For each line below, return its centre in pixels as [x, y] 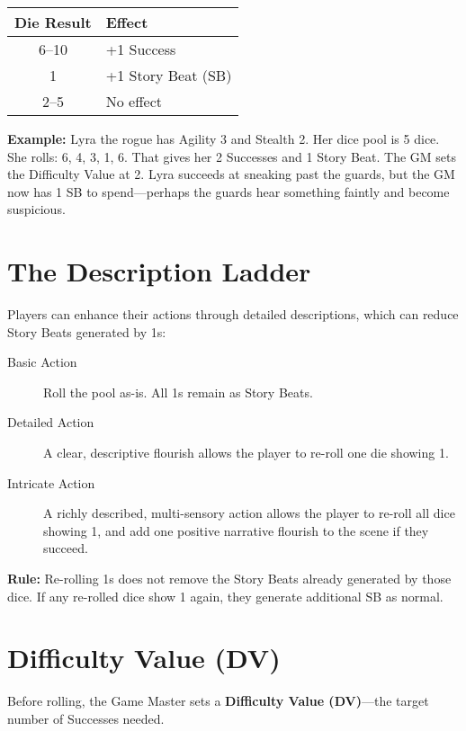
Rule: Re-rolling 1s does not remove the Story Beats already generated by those [229, 579]
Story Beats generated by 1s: [87, 331]
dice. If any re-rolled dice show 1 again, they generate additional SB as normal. [225, 596]
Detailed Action [51, 422]
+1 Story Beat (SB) [169, 75]
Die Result [53, 22]
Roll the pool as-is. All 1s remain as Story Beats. [178, 392]
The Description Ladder [159, 271]
